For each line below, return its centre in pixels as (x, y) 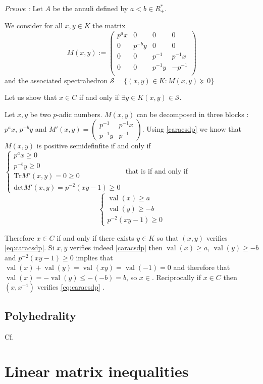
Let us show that (31, 97)
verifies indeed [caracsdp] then (116, 248)
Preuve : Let (24, 8)
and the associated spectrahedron (56, 80)
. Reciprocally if (176, 277)
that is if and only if (157, 171)
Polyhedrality (40, 315)
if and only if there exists (95, 237)
